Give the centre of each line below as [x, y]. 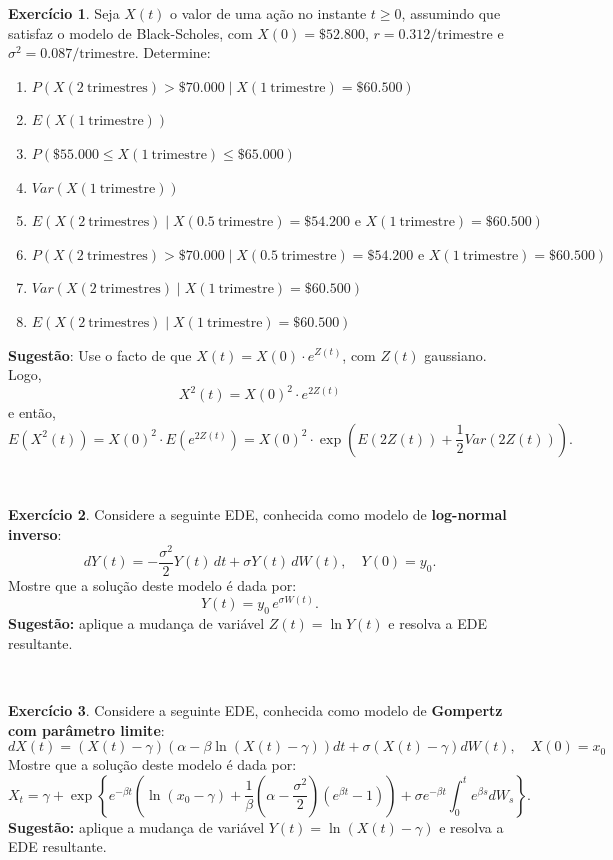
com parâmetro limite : [86, 729]
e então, [32, 412]
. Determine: [172, 52]
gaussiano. [455, 354]
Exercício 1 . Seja [64, 13]
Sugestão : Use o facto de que [100, 354]
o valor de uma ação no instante [268, 13]
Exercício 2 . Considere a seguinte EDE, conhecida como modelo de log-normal [257, 514]
